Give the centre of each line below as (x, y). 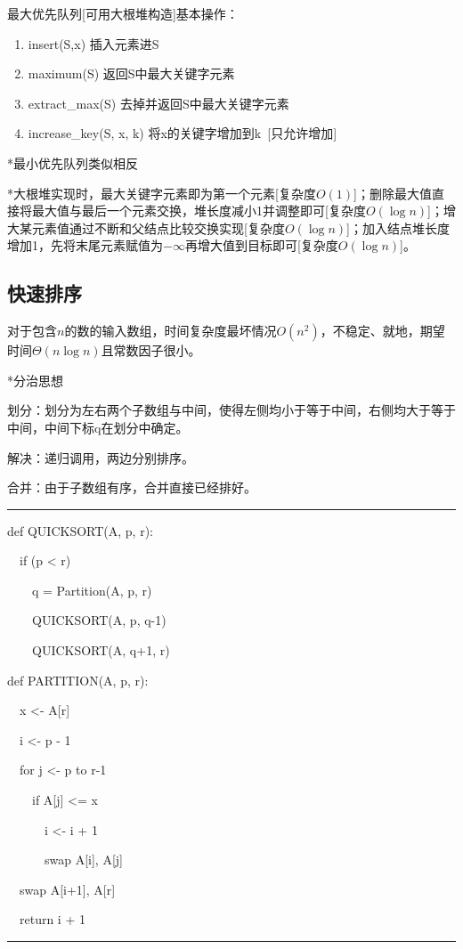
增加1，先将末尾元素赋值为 (85, 245)
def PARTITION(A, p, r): (78, 680)
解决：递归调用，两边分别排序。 (101, 457)
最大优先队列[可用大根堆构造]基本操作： (123, 13)
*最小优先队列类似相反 (73, 162)
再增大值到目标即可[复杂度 (261, 245)
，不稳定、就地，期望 (382, 331)
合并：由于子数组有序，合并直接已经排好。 (132, 487)
